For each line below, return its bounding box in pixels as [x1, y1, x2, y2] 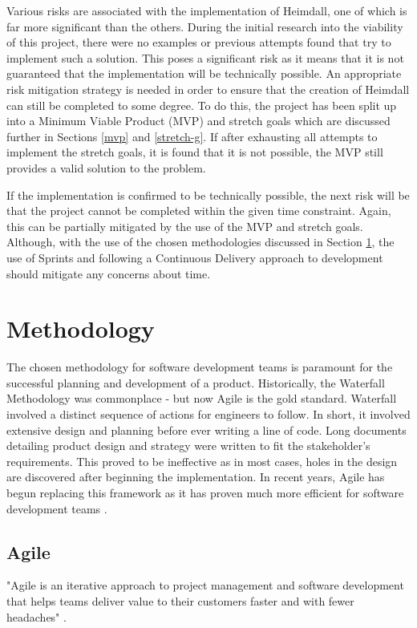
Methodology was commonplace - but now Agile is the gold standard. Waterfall [6, 390, 397, 407]
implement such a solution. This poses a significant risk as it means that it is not [6, 49, 404, 66]
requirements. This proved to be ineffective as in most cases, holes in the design [6, 452, 398, 469]
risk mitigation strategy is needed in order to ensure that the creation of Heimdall [6, 80, 410, 97]
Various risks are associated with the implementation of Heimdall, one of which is [6, 2, 407, 18]
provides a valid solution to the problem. [6, 159, 206, 176]
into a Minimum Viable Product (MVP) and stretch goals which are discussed [6, 112, 391, 129]
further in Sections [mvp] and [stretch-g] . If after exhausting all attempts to [6, 128, 378, 144]
